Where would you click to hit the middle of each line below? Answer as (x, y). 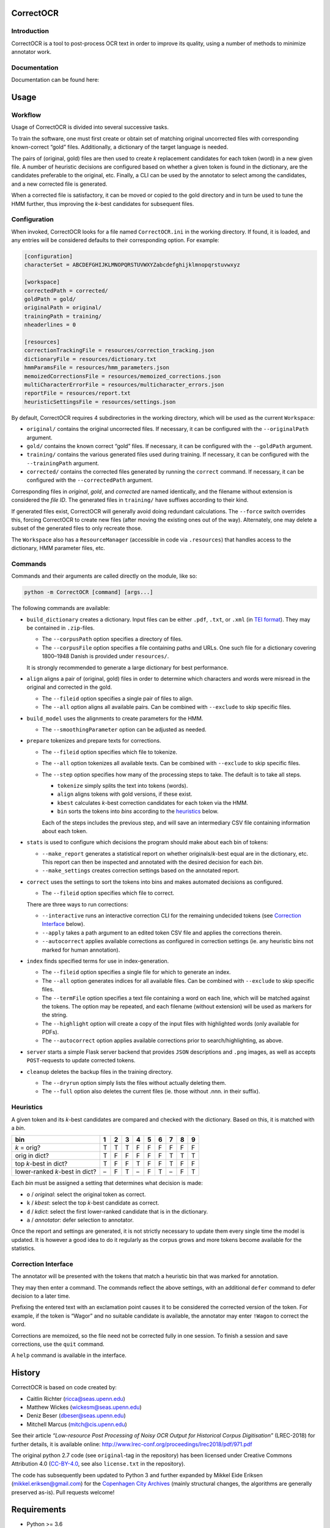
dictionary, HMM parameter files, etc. (58, 548)
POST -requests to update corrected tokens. (81, 1060)
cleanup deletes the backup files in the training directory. (100, 1071)
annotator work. (31, 52)
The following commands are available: (61, 608)
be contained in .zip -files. (61, 628)
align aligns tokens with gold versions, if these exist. (125, 794)
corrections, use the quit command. (58, 1344)
